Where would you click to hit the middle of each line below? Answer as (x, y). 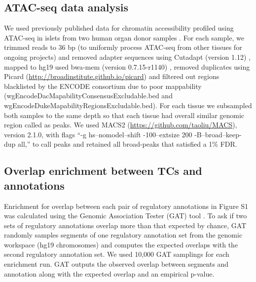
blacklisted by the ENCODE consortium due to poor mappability (103, 86)
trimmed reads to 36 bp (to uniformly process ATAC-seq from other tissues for (123, 47)
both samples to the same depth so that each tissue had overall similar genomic (124, 115)
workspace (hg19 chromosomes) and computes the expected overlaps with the (121, 244)
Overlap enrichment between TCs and (103, 171)
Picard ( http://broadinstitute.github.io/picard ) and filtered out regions (112, 76)
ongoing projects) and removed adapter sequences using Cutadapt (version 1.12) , (127, 57)
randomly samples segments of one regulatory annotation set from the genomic (123, 235)
